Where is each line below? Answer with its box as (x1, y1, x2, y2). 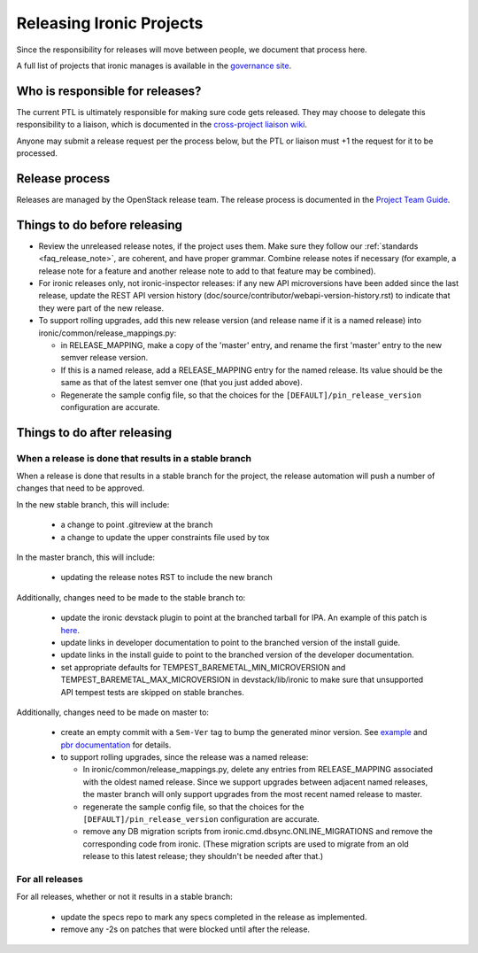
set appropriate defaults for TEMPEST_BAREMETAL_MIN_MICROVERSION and (60, 662, 346, 672)
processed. (16, 148, 58, 159)
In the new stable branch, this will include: (16, 499, 170, 509)
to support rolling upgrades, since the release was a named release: (60, 752, 309, 763)
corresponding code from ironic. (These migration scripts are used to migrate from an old (82, 838, 409, 849)
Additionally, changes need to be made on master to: (16, 707, 210, 717)
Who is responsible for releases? (16, 83, 202, 98)
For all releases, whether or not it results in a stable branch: (16, 891, 234, 903)
